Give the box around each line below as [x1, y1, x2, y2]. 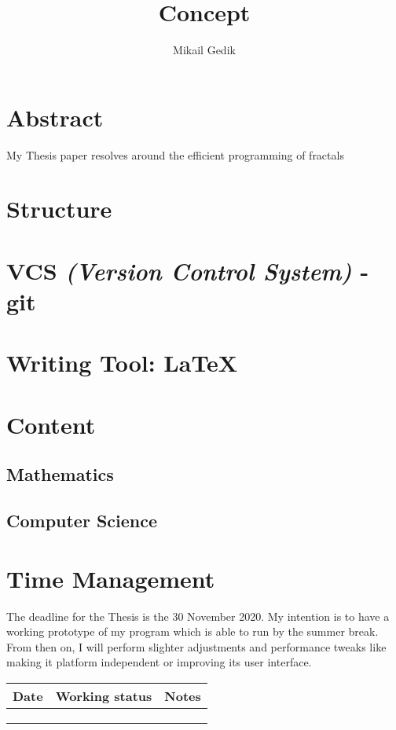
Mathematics [6, 462, 114, 486]
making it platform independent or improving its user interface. [6, 654, 312, 670]
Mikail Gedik [173, 42, 236, 58]
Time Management [6, 562, 215, 594]
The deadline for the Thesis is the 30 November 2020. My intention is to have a [6, 607, 390, 624]
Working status [55, 687, 152, 705]
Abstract [6, 101, 104, 133]
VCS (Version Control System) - [6, 254, 369, 287]
